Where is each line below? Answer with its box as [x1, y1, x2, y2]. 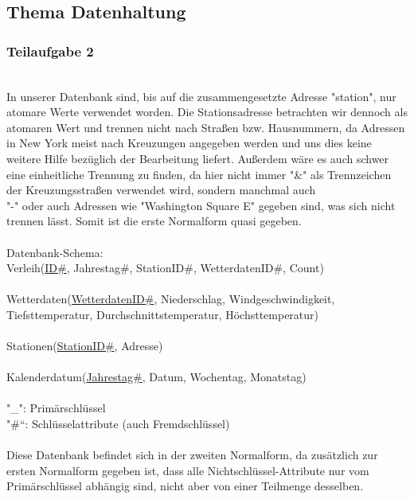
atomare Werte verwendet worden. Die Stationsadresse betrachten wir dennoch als [6, 103, 408, 120]
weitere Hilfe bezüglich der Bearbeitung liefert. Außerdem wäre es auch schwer [6, 150, 389, 166]
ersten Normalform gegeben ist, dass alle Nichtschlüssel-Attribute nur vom [6, 462, 369, 478]
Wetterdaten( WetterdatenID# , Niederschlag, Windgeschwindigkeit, [6, 290, 335, 307]
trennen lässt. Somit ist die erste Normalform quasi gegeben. [6, 212, 302, 229]
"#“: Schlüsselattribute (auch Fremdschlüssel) [6, 415, 230, 432]
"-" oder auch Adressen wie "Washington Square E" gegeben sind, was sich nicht [6, 197, 396, 213]
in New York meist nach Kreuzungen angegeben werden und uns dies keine [6, 134, 372, 151]
